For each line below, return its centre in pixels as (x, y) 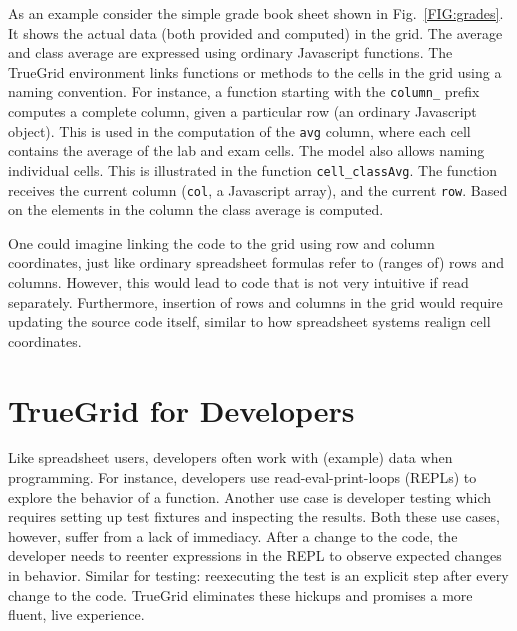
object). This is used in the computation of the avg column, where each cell (239, 130)
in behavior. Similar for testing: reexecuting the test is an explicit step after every (258, 575)
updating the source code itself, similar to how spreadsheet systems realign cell (249, 321)
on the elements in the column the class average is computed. (196, 209)
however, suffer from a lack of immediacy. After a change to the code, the (233, 535)
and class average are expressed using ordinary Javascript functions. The (230, 52)
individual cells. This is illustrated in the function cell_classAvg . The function (252, 169)
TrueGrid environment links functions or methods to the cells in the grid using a (255, 71)
